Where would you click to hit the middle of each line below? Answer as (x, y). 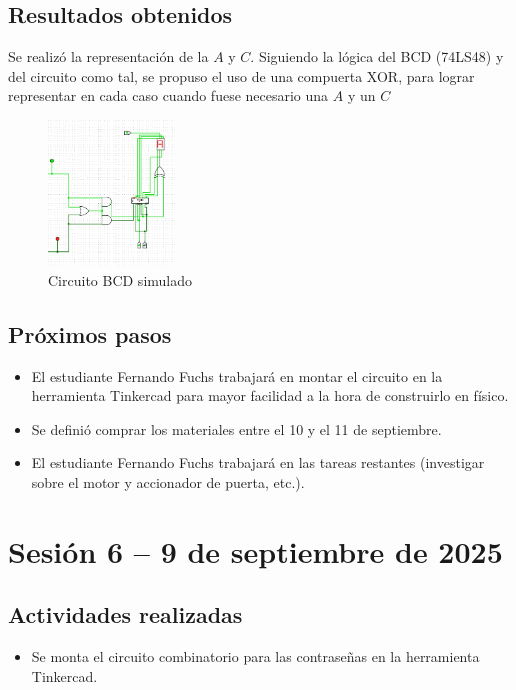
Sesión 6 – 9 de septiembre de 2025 (255, 550)
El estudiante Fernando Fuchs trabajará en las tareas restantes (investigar (258, 462)
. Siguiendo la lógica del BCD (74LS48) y (377, 56)
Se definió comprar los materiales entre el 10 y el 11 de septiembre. (236, 428)
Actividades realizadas (125, 614)
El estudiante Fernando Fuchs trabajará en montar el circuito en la (237, 375)
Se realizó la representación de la (108, 56)
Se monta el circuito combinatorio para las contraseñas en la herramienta (255, 656)
